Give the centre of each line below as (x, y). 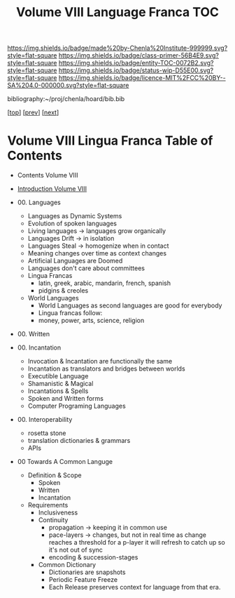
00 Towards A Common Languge (65, 462)
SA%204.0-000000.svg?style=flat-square (68, 86)
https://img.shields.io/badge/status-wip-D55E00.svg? (136, 70)
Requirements (48, 505)
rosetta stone (47, 433)
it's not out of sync (76, 550)
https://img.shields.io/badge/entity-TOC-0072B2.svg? (136, 63)
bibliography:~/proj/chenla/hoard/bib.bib (66, 99)
